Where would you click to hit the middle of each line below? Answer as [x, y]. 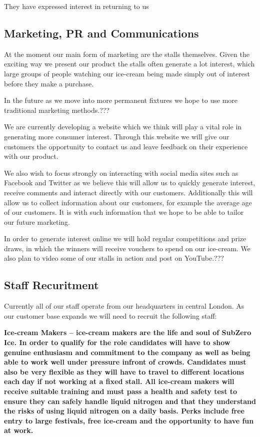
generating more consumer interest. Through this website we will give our [117, 136]
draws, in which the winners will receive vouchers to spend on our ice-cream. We [127, 248]
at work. [19, 430]
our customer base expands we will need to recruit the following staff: [110, 315]
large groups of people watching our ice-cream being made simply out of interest [127, 73]
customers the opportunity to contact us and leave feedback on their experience [126, 146]
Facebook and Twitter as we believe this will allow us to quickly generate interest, [130, 183]
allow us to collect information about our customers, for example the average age [128, 202]
